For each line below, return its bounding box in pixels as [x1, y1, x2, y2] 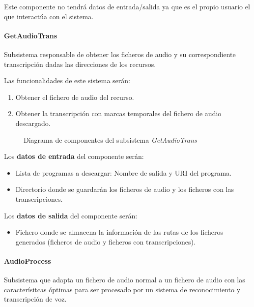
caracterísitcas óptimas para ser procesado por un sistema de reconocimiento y [4, 284, 241, 294]
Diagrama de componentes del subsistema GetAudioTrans [24, 134, 197, 145]
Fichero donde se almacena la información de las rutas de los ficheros [15, 227, 224, 237]
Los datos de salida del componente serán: [4, 210, 138, 220]
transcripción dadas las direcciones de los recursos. [4, 59, 156, 69]
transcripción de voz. [4, 294, 67, 304]
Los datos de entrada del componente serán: [4, 151, 144, 161]
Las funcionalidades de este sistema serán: [4, 75, 130, 86]
